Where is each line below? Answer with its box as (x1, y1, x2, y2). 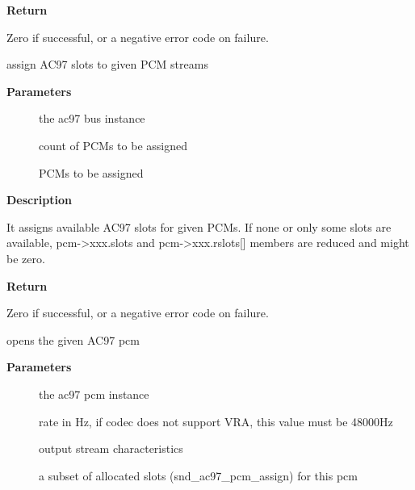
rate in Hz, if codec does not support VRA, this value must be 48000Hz (39, 413, 393, 429)
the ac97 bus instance (39, 110, 145, 127)
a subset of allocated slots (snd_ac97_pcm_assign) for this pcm (39, 467, 358, 484)
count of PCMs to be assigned (39, 136, 187, 153)
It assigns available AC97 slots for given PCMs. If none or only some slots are (6, 218, 392, 235)
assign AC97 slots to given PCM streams (6, 56, 208, 73)
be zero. (6, 249, 45, 266)
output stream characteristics (39, 440, 183, 457)
